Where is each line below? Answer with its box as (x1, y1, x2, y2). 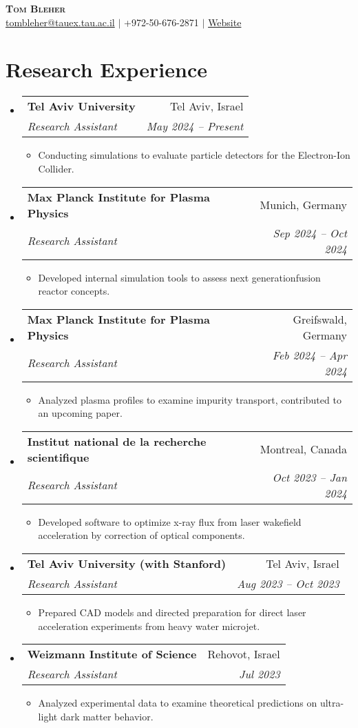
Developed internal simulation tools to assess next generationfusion (38, 270, 321, 284)
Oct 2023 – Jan (272, 469, 347, 485)
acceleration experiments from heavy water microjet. (38, 618, 260, 633)
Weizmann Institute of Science (27, 646, 197, 662)
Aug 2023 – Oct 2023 (237, 575, 339, 592)
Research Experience (6, 55, 207, 83)
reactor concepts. (38, 284, 110, 298)
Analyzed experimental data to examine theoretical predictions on (38, 696, 317, 710)
